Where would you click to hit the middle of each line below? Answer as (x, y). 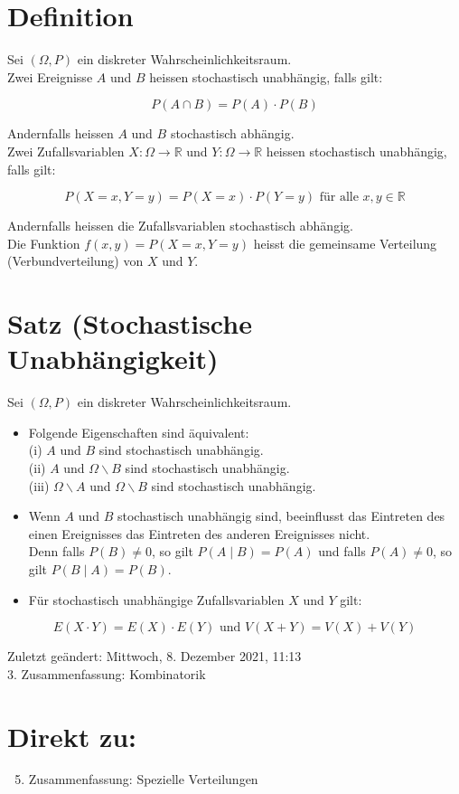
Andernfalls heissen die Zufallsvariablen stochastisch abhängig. (180, 226)
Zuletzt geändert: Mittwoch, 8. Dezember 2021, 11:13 (155, 656)
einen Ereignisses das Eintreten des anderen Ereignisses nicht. (199, 533)
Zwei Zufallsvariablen (66, 151)
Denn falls (56, 551)
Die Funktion (44, 243)
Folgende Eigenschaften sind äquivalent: (139, 432)
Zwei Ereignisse (50, 76)
